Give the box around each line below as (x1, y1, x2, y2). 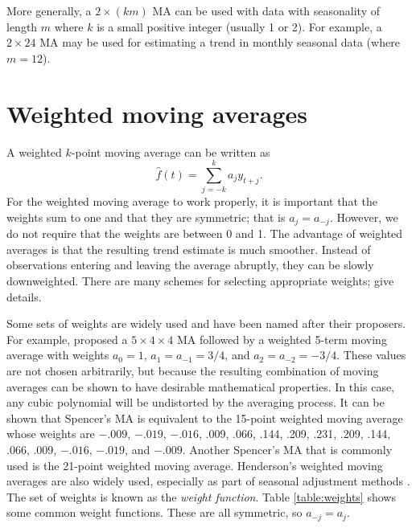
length (6, 18, 38, 35)
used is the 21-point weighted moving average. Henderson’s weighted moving (6, 456, 383, 473)
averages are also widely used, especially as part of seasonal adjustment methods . (6, 473, 410, 489)
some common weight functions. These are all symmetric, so (6, 504, 303, 521)
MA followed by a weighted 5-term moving (176, 330, 387, 347)
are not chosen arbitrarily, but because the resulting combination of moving (6, 362, 379, 379)
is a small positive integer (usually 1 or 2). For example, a (97, 18, 382, 35)
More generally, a (6, 2, 92, 18)
